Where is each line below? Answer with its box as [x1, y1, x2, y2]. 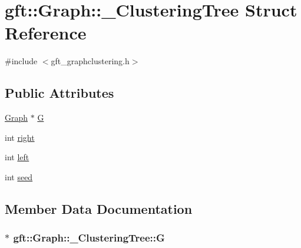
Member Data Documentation [5, 199, 193, 217]
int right [5, 131, 35, 143]
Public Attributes [5, 84, 114, 102]
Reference [5, 21, 87, 45]
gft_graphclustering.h [51, 55, 130, 67]
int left [5, 151, 29, 163]
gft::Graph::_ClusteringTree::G [13, 230, 165, 245]
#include [5, 55, 38, 67]
